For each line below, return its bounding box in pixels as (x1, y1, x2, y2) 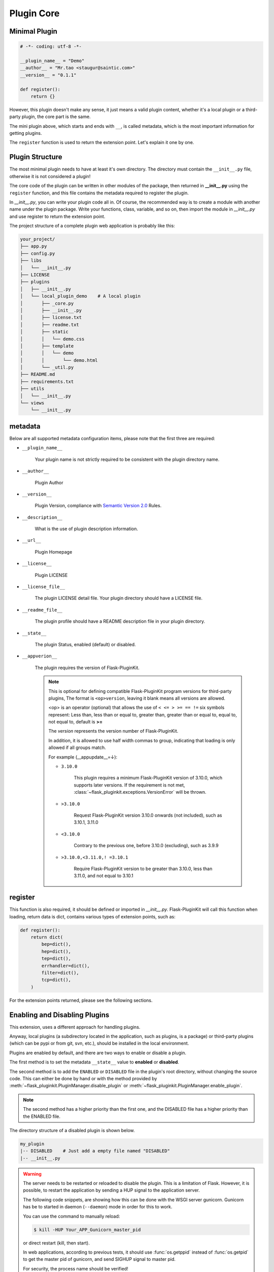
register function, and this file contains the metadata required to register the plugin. (9, 190, 189, 196)
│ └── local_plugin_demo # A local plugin (20, 293, 141, 299)
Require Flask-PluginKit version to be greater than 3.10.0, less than (74, 865, 213, 872)
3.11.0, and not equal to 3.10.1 (74, 873, 134, 879)
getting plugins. (9, 130, 43, 136)
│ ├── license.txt (20, 314, 82, 321)
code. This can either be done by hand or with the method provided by (9, 1075, 157, 1081)
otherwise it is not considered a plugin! (9, 173, 91, 179)
